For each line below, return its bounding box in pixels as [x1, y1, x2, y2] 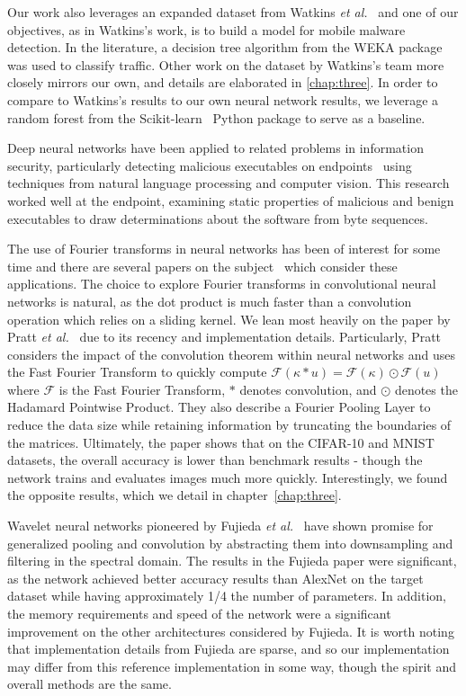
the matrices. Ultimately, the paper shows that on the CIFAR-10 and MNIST [7, 433, 435, 451]
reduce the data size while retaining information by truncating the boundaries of [7, 415, 452, 434]
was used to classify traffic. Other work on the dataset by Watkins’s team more [7, 55, 444, 74]
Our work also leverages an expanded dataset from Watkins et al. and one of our [7, 3, 459, 21]
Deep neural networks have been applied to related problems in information [7, 138, 424, 157]
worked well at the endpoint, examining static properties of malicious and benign [7, 191, 454, 210]
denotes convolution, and [239, 379, 377, 398]
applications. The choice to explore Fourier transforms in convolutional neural [7, 274, 436, 293]
